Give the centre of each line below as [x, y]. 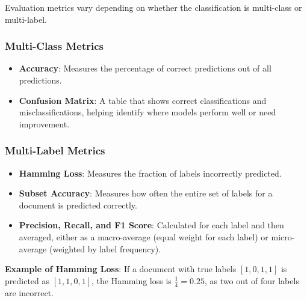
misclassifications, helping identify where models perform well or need [147, 112]
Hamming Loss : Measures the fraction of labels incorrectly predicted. [150, 173]
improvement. [44, 123]
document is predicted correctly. [78, 205]
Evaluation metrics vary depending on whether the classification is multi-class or [153, 7]
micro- [283, 236]
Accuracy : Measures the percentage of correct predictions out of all [145, 68]
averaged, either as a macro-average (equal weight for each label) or [144, 236]
